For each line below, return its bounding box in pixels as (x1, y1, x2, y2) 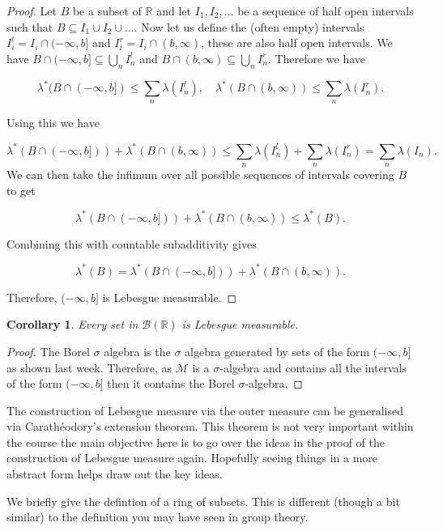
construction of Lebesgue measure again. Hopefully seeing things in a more (6, 449, 378, 466)
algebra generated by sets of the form (185, 342, 370, 359)
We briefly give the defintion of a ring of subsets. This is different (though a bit (6, 492, 400, 509)
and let (156, 2, 191, 19)
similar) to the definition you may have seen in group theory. (6, 508, 309, 525)
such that (6, 18, 53, 35)
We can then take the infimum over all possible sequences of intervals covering (6, 165, 394, 182)
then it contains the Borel (107, 375, 235, 392)
